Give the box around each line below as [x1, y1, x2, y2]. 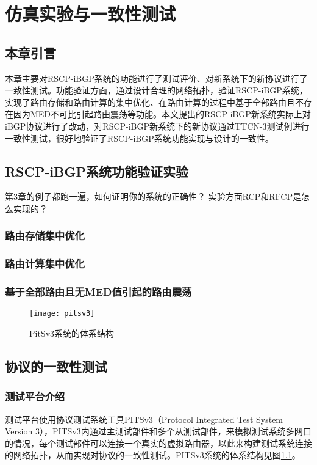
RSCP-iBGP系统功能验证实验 [5, 161, 188, 180]
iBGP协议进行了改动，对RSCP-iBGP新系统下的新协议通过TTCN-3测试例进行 [5, 119, 310, 132]
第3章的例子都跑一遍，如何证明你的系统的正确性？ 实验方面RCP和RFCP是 [5, 190, 301, 203]
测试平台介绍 [5, 389, 65, 404]
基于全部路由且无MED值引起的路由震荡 [5, 284, 192, 299]
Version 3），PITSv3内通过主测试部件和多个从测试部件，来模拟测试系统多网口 [5, 425, 312, 438]
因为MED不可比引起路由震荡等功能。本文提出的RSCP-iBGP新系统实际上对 [13, 108, 311, 120]
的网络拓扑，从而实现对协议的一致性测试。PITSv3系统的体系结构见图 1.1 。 [5, 449, 301, 461]
